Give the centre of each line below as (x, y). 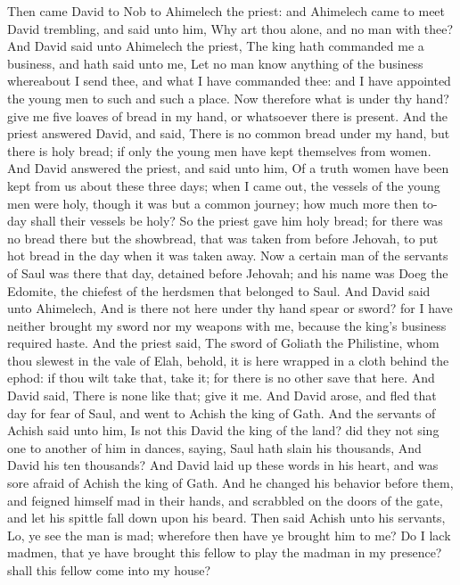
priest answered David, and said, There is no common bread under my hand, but (229, 133)
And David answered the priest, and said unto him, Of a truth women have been (228, 168)
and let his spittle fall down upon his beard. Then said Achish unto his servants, (226, 518)
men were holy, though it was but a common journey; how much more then (213, 203)
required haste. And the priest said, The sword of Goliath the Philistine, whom (223, 343)
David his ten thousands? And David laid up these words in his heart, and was (223, 465)
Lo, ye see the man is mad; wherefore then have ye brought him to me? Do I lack (229, 535)
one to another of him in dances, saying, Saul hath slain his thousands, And (214, 447)
